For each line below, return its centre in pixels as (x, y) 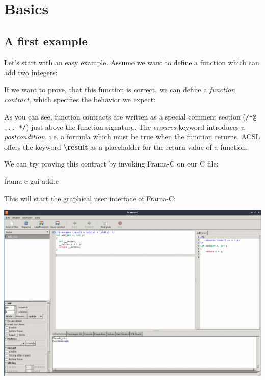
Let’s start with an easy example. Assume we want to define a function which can (132, 62)
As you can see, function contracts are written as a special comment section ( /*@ (130, 116)
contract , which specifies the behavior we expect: (80, 99)
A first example (46, 41)
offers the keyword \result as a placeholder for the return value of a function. (126, 146)
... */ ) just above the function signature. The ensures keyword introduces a (125, 126)
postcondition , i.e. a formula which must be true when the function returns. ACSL (132, 137)
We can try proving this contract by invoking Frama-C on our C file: (111, 164)
